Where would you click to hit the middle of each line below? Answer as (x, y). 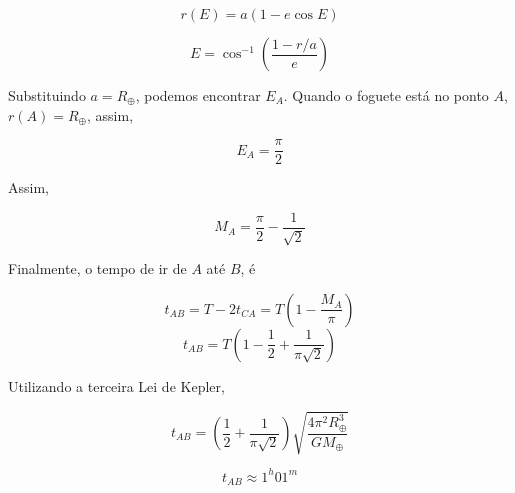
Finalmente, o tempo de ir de (97, 268)
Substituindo (47, 95)
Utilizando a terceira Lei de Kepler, (116, 385)
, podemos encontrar (198, 95)
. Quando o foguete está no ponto (386, 95)
